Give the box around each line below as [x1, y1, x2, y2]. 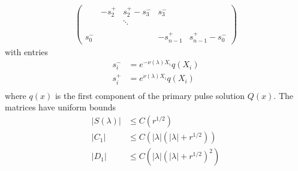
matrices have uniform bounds [5, 101, 116, 113]
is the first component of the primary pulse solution [55, 89, 245, 101]
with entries [5, 45, 49, 58]
